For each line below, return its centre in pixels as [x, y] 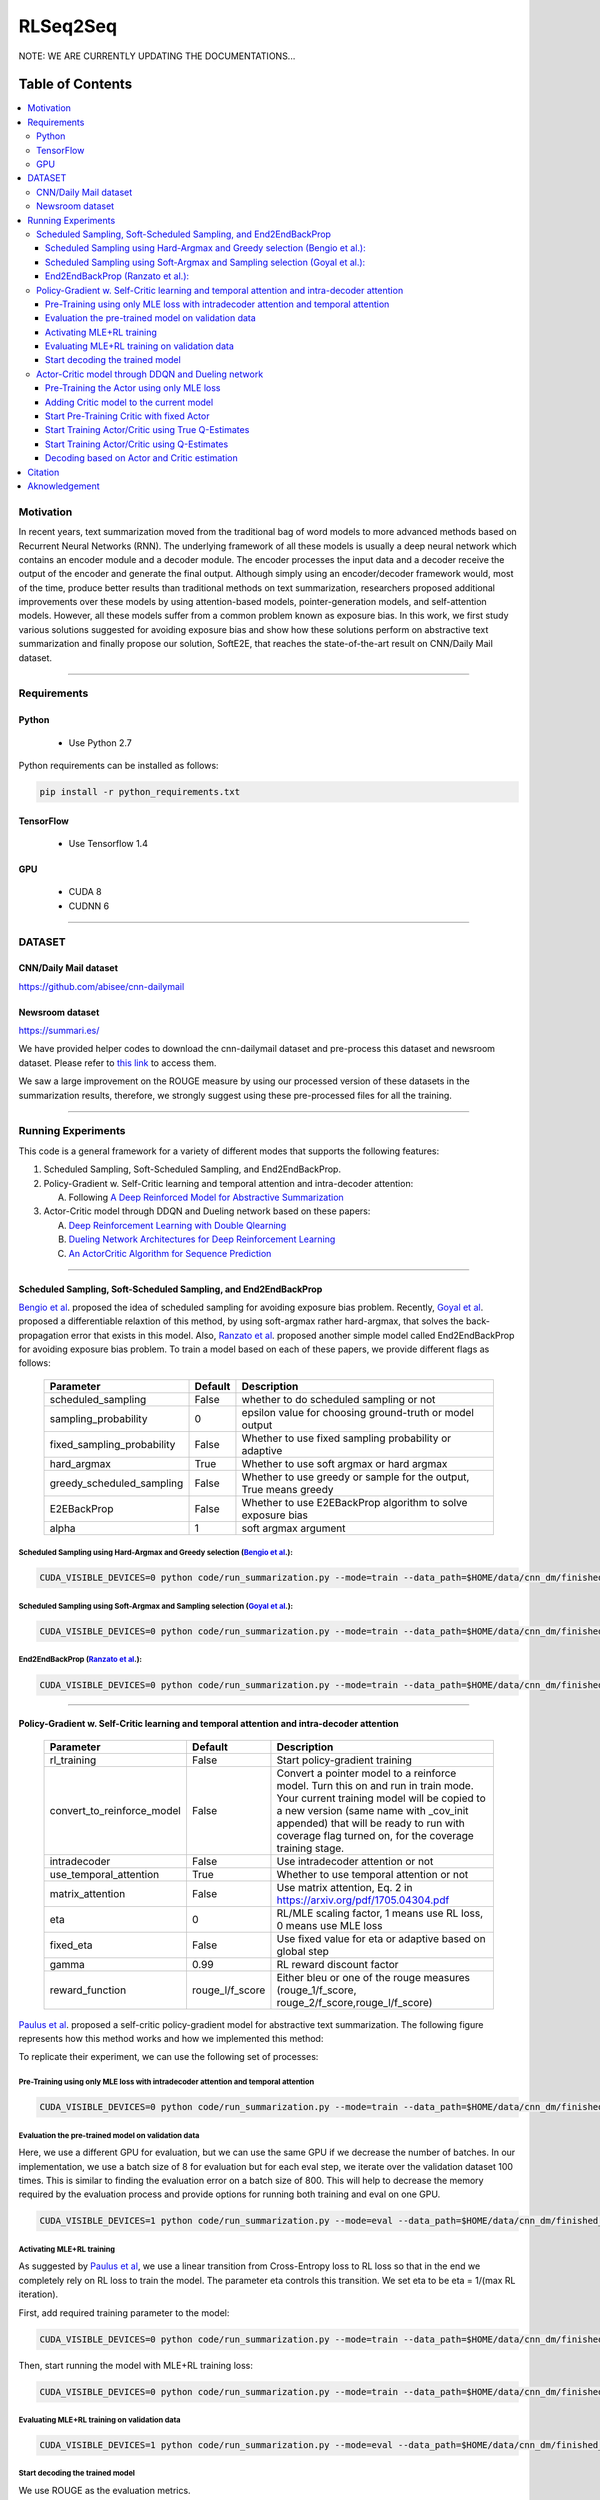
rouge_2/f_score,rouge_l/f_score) [354, 2002]
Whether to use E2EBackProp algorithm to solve [354, 1502]
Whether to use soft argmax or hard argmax [344, 1463]
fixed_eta [71, 1945]
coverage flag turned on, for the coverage [375, 1835]
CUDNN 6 [89, 906]
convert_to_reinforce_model [115, 1810]
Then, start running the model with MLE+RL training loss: [136, 2365]
